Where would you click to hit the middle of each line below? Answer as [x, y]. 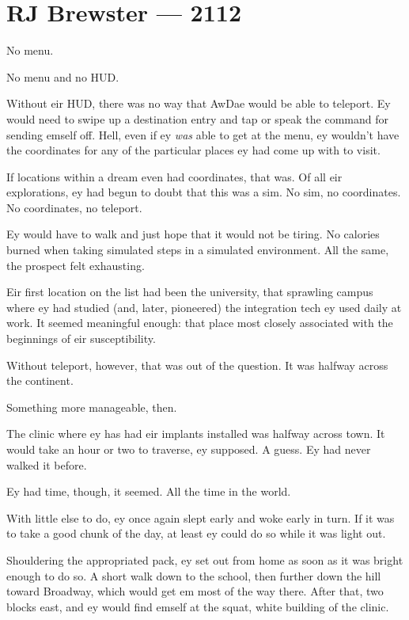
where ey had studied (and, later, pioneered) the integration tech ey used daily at [204, 307]
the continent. [40, 380]
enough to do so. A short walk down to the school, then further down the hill [194, 575]
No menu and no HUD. [63, 76]
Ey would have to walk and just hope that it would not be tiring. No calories [193, 234]
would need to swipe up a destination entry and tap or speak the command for [197, 118]
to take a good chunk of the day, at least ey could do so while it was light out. [196, 533]
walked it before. [47, 464]
